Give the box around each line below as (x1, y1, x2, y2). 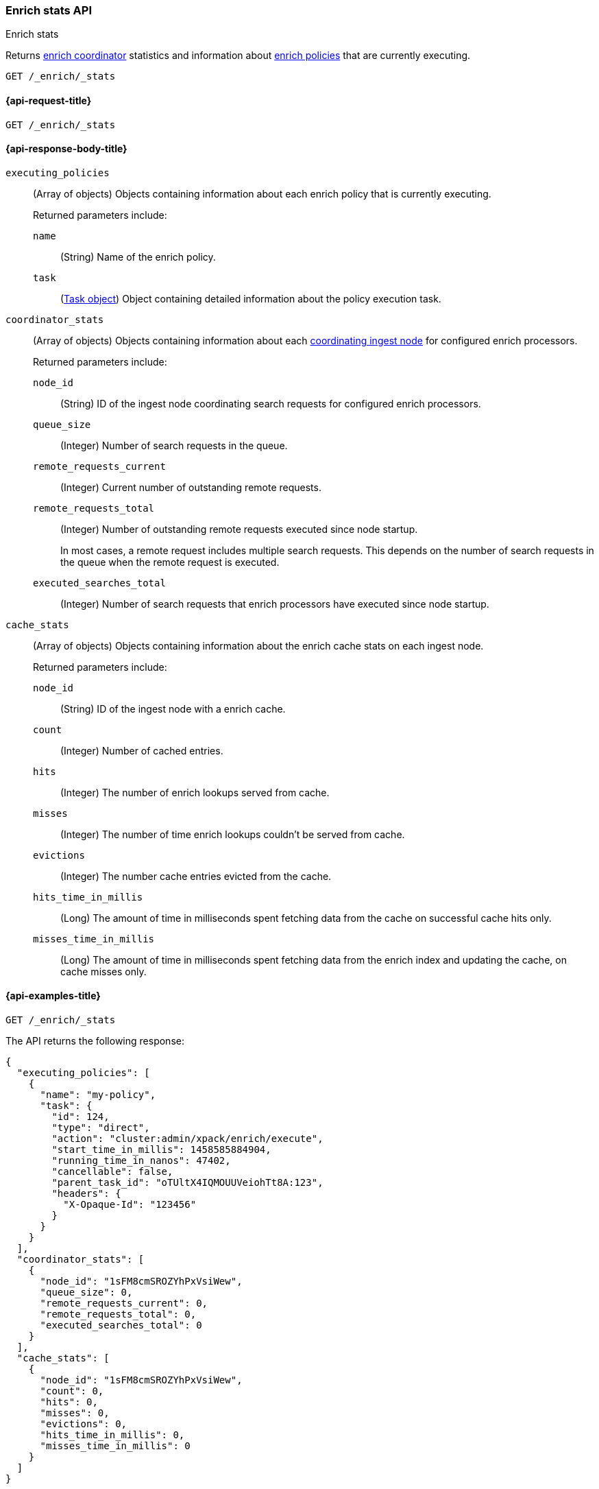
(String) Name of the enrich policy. (60, 250, 216, 263)
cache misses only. (60, 965, 147, 977)
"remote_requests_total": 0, (40, 1309, 197, 1320)
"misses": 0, (40, 1407, 110, 1419)
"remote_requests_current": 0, (40, 1298, 208, 1309)
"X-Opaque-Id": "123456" (63, 1199, 197, 1211)
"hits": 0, (40, 1396, 98, 1408)
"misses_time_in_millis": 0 (40, 1440, 191, 1452)
